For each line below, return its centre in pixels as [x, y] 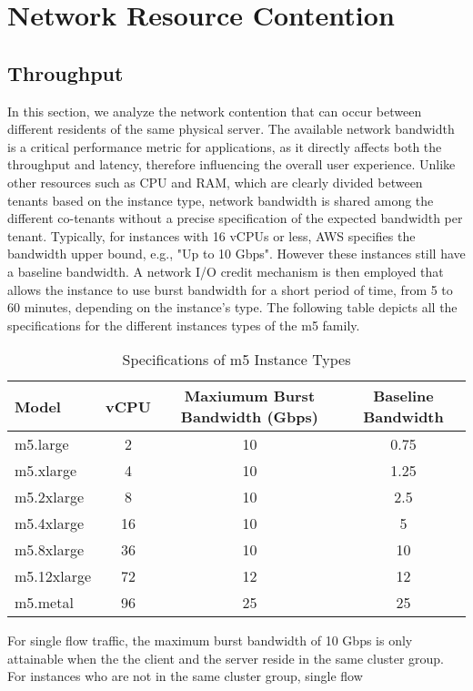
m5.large [42, 444]
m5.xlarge [46, 471]
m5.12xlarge [53, 576]
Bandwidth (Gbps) [249, 417]
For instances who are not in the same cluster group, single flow [185, 676]
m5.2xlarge [50, 497]
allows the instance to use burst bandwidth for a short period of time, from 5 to [230, 289]
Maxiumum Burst [250, 396]
